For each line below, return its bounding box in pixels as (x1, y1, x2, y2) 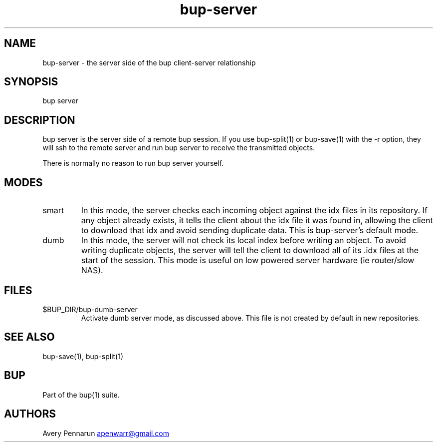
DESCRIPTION (4, 113, 75, 126)
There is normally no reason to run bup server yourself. (42, 159, 224, 168)
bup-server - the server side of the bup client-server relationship (42, 58, 256, 67)
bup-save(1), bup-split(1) (42, 352, 124, 361)
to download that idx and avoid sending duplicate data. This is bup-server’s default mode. (81, 225, 419, 236)
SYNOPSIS (4, 75, 58, 88)
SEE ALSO (4, 331, 55, 344)
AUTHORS (4, 408, 56, 421)
